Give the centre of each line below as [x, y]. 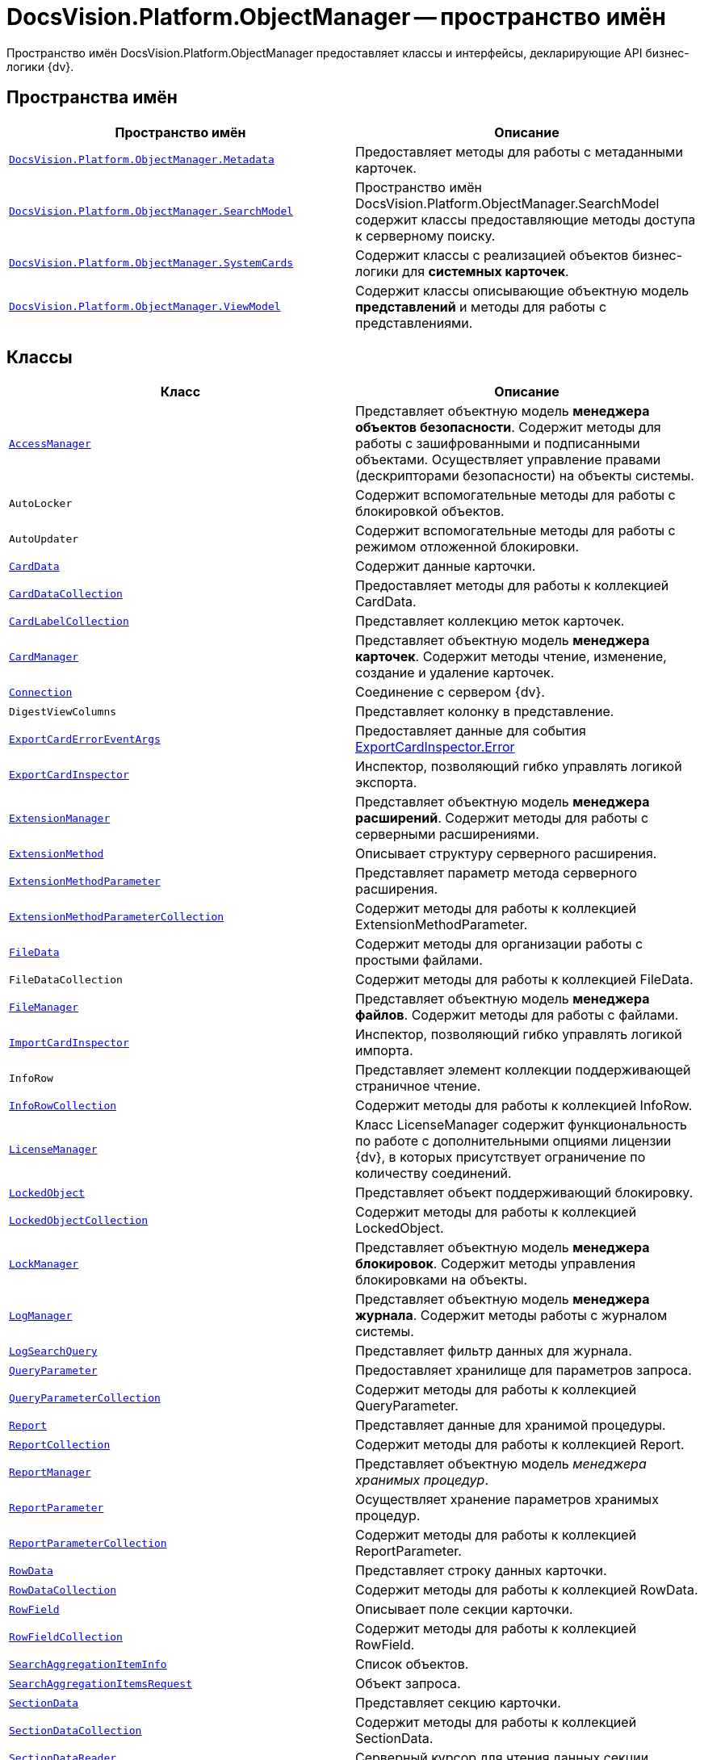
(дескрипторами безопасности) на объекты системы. [525, 476]
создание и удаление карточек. [455, 673]
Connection [41, 692]
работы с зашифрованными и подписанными [498, 444]
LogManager [41, 1315]
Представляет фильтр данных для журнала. [494, 1351]
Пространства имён [92, 98]
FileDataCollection [66, 979]
